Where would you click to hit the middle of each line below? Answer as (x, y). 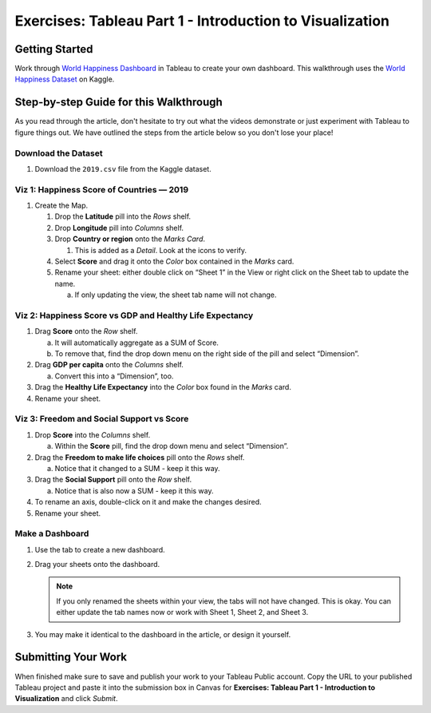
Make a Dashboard (52, 533)
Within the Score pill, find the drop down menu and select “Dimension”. (172, 446)
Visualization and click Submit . (67, 699)
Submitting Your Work (71, 658)
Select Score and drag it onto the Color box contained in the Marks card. (174, 261)
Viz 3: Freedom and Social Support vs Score (102, 419)
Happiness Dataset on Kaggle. (65, 79)
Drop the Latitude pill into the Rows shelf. (123, 216)
